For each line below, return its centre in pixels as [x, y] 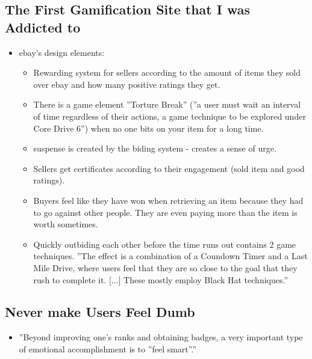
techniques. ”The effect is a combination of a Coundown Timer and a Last [170, 256]
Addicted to [43, 27]
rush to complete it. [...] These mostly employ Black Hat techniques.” [161, 279]
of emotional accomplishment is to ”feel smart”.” [108, 348]
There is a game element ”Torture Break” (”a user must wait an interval [167, 104]
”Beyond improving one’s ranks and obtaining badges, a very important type [161, 337]
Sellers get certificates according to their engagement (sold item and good [169, 168]
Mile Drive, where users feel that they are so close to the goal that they [165, 267]
